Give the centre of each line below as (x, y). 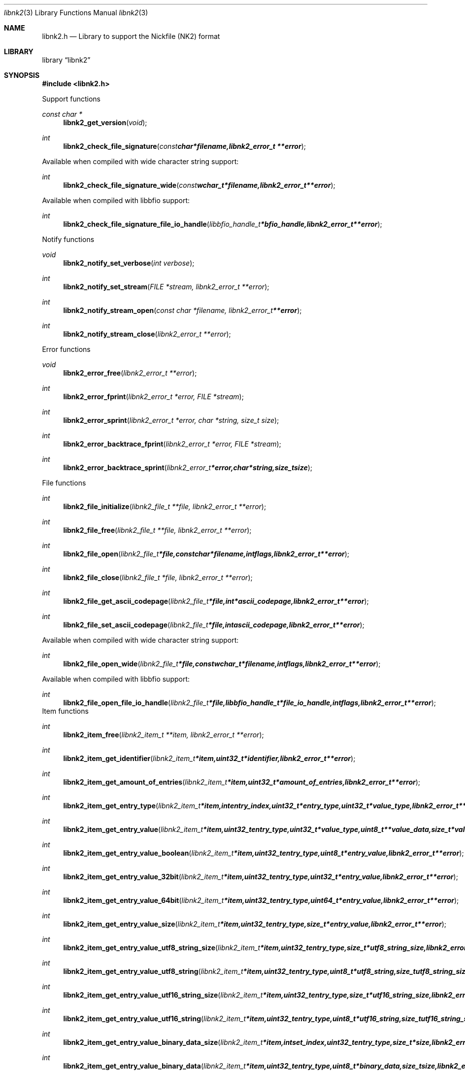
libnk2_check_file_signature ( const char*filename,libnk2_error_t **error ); (184, 146)
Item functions (65, 711)
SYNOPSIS (22, 75)
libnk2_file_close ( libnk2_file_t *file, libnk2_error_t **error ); (158, 577)
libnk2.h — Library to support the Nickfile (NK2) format (131, 36)
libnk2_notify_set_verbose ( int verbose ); (129, 263)
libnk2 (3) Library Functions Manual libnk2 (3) (76, 13)
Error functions (66, 349)
